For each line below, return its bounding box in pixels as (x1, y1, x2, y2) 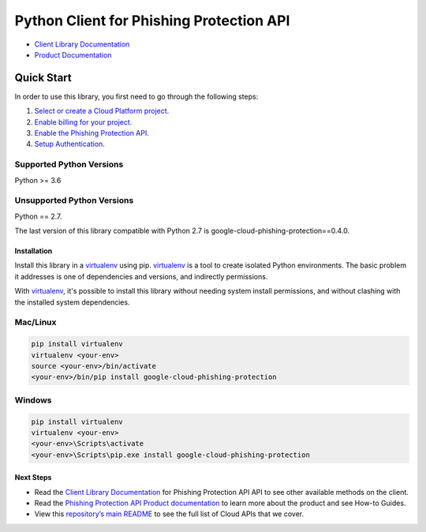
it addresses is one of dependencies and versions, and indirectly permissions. (14, 272, 268, 281)
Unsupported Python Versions (14, 195, 134, 206)
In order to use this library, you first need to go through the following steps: (14, 92, 259, 101)
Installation (14, 246, 53, 256)
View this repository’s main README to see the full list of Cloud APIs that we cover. (34, 509, 305, 519)
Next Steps (14, 473, 52, 482)
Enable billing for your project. (34, 117, 133, 126)
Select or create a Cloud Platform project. (34, 107, 170, 116)
